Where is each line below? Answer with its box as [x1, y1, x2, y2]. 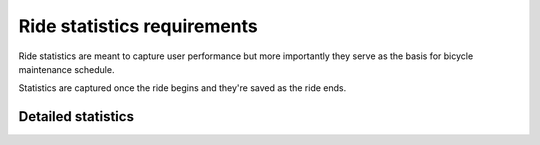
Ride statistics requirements [18, 15, 259, 37]
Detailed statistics [18, 108, 135, 125]
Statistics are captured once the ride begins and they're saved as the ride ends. [18, 82, 347, 94]
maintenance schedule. [18, 63, 115, 75]
